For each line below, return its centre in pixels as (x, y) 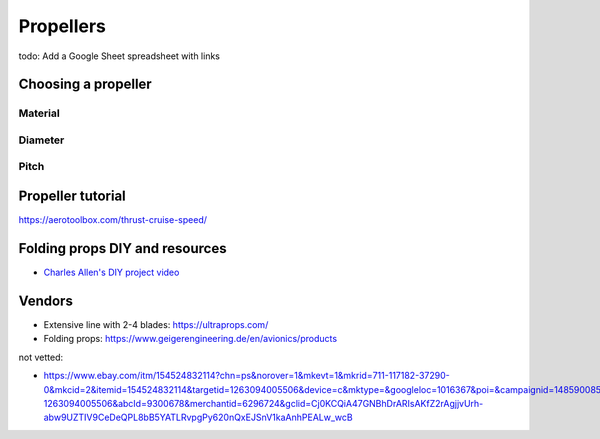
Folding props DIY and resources (122, 248)
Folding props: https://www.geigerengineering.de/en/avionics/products (190, 339)
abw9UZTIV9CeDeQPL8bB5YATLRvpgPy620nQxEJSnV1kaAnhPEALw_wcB (198, 417)
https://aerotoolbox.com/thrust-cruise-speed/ (113, 220)
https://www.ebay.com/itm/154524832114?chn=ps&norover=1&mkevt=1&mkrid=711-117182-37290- (246, 376)
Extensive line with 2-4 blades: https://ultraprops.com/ (156, 324)
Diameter (41, 140)
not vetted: (41, 357)
